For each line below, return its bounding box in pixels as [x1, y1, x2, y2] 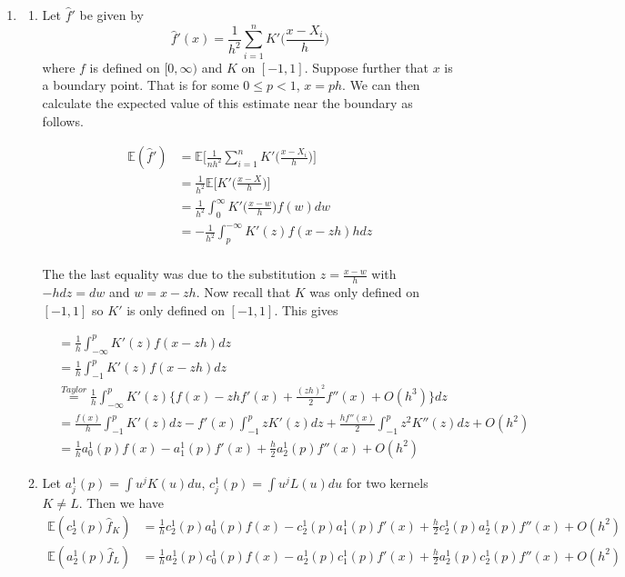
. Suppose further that [304, 57, 428, 76]
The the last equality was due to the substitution [42, 264, 317, 284]
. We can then [342, 75, 420, 95]
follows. [42, 111, 84, 130]
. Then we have [78, 493, 164, 512]
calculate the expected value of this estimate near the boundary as [42, 93, 413, 112]
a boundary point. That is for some [42, 75, 239, 95]
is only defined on [126, 300, 225, 319]
